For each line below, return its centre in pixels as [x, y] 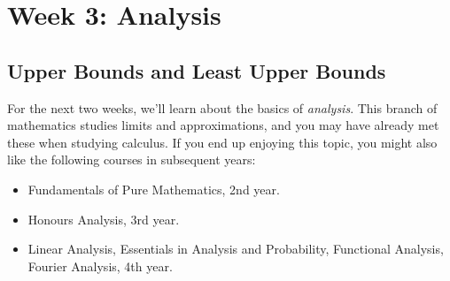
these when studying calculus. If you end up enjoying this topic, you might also [222, 142]
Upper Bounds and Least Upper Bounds [197, 70]
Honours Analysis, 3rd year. [104, 219]
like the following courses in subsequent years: [132, 159]
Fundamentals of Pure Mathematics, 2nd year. [154, 189]
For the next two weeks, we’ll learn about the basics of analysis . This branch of [222, 107]
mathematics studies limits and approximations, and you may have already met [223, 125]
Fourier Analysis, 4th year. [100, 266]
